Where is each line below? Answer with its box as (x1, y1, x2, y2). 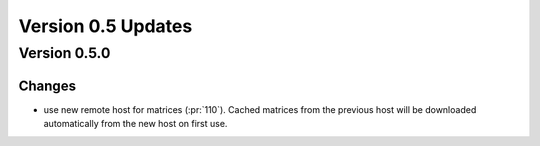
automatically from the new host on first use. (43, 118, 228, 130)
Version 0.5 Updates (18, 15, 193, 37)
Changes (18, 77, 77, 94)
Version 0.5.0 (18, 44, 111, 62)
